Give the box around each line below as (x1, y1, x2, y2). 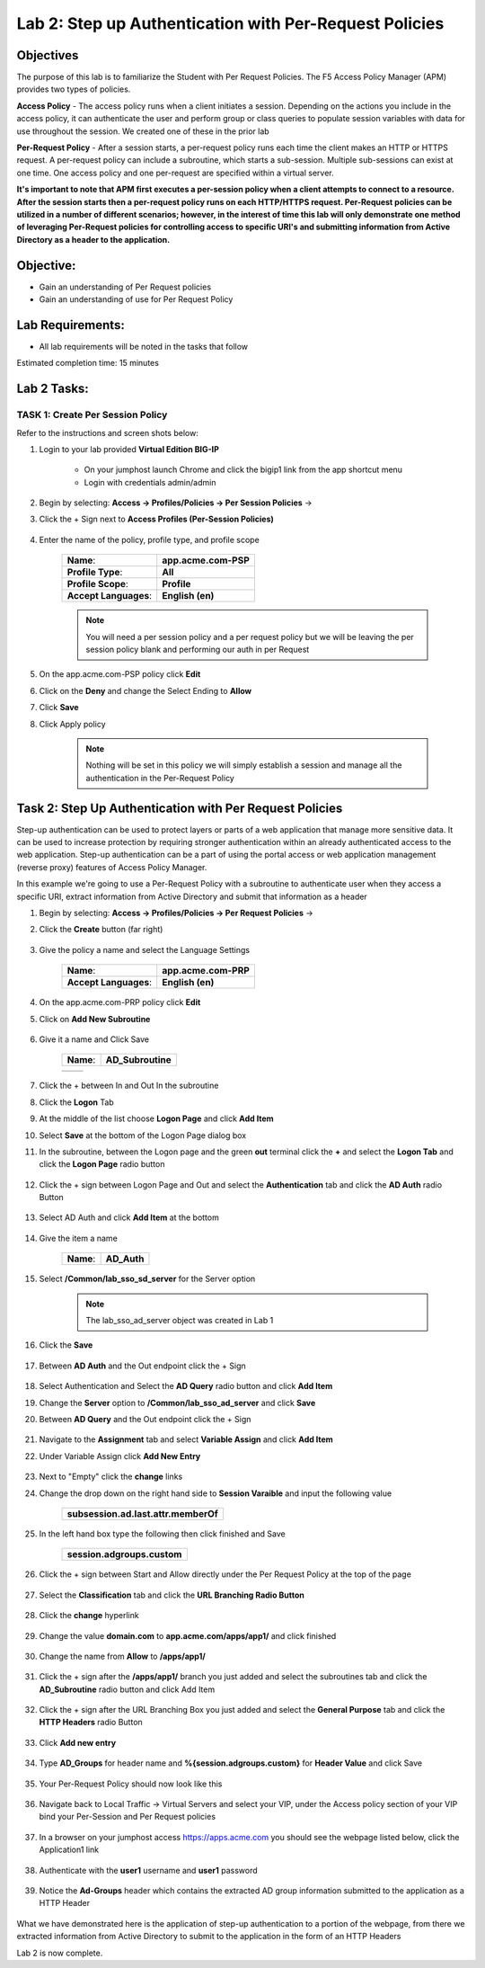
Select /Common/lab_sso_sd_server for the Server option (39, 1273, 256, 1285)
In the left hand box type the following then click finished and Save (39, 1528, 287, 1539)
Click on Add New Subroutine (39, 1013, 151, 1024)
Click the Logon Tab (39, 1097, 114, 1108)
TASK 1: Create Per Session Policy (16, 409, 168, 422)
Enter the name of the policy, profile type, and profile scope (39, 534, 260, 545)
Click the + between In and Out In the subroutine (39, 1080, 219, 1091)
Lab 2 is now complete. (16, 1947, 103, 1958)
